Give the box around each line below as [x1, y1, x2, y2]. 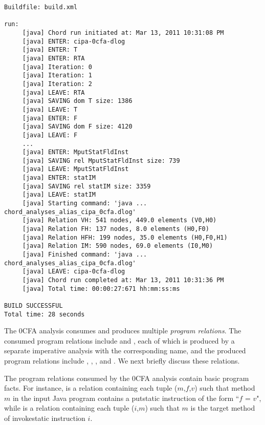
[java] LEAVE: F [22, 131, 78, 139]
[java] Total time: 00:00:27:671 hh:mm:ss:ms [22, 285, 180, 292]
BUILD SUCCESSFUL [4, 302, 63, 309]
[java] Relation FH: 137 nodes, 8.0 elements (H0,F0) [22, 225, 209, 233]
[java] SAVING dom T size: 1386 [22, 97, 132, 105]
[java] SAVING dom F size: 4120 [22, 123, 132, 131]
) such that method [194, 383, 255, 393]
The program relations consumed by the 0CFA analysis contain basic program [4, 372, 249, 383]
